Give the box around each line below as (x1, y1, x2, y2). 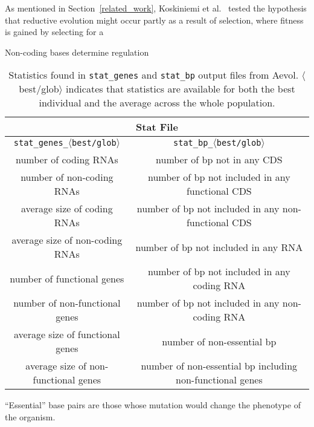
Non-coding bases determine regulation (5, 45, 149, 58)
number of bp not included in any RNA (135, 240, 303, 254)
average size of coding (21, 201, 113, 216)
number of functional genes (10, 271, 124, 285)
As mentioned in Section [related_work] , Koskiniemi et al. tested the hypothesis (5, 2, 307, 14)
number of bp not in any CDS (156, 152, 283, 167)
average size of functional (14, 327, 120, 342)
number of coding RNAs (16, 152, 118, 167)
